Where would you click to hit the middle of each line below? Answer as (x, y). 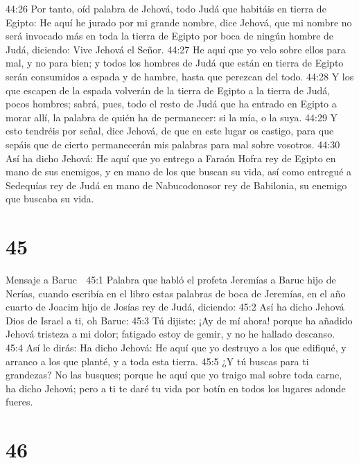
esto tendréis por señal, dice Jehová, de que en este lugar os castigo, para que (170, 131)
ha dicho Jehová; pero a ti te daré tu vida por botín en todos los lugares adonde (176, 388)
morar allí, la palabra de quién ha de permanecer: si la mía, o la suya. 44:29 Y (172, 117)
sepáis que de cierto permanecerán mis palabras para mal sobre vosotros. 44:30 (173, 144)
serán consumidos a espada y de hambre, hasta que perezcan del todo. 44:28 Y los (180, 76)
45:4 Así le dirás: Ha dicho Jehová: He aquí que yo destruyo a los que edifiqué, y (176, 347)
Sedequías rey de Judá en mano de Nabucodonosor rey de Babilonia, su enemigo (176, 185)
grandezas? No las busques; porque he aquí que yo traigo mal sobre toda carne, (174, 375)
